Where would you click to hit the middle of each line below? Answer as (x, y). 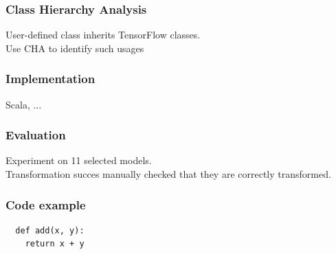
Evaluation (36, 135)
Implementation (51, 79)
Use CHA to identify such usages (75, 48)
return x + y (55, 244)
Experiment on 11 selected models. (79, 160)
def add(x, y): (50, 230)
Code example (46, 204)
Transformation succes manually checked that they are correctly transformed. (168, 174)
